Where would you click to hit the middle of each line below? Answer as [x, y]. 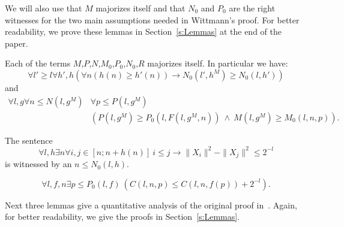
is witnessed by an [38, 164]
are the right [252, 8]
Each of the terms [38, 63]
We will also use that [44, 8]
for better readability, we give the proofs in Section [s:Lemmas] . [122, 217]
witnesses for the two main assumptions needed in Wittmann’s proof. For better [152, 19]
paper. [17, 43]
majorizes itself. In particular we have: [218, 63]
